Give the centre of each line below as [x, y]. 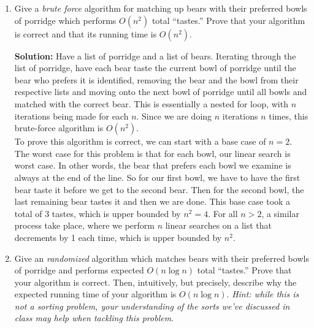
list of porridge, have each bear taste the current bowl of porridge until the [155, 68]
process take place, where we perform [84, 225]
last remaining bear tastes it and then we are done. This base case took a [152, 201]
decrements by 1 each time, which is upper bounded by [118, 237]
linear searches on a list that [219, 225]
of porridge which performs [65, 20]
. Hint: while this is [263, 294]
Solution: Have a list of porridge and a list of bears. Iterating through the [155, 55]
